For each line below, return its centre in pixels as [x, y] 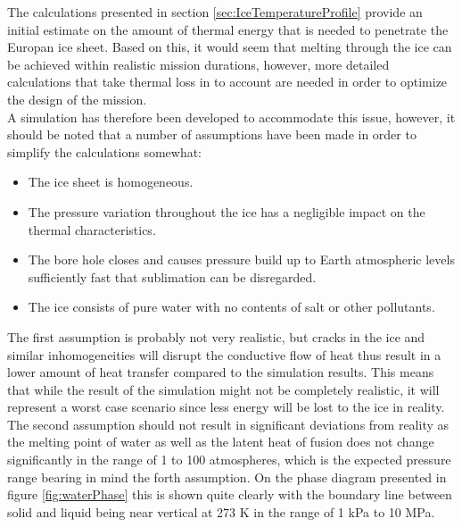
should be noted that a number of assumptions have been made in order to [212, 134]
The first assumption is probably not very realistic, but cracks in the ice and [216, 336]
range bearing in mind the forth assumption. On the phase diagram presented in [227, 477]
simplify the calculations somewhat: [105, 151]
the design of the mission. [77, 99]
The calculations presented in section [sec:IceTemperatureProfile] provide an [215, 12]
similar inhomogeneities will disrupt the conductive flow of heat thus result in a [224, 354]
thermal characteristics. [92, 229]
